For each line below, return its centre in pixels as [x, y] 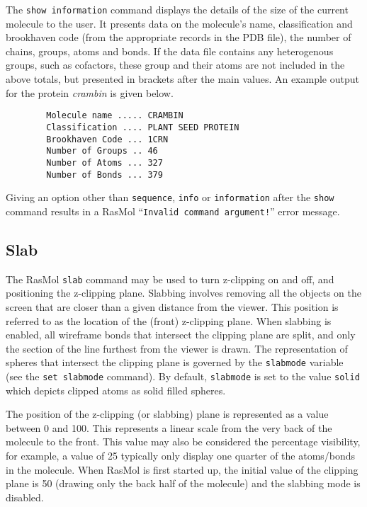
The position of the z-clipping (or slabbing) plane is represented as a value [167, 414]
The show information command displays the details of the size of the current [177, 9]
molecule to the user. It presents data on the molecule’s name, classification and [179, 23]
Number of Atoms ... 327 [105, 163]
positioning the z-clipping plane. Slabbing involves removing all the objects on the [183, 293]
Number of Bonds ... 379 [105, 175]
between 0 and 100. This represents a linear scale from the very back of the [169, 427]
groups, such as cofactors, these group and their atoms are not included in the [175, 65]
